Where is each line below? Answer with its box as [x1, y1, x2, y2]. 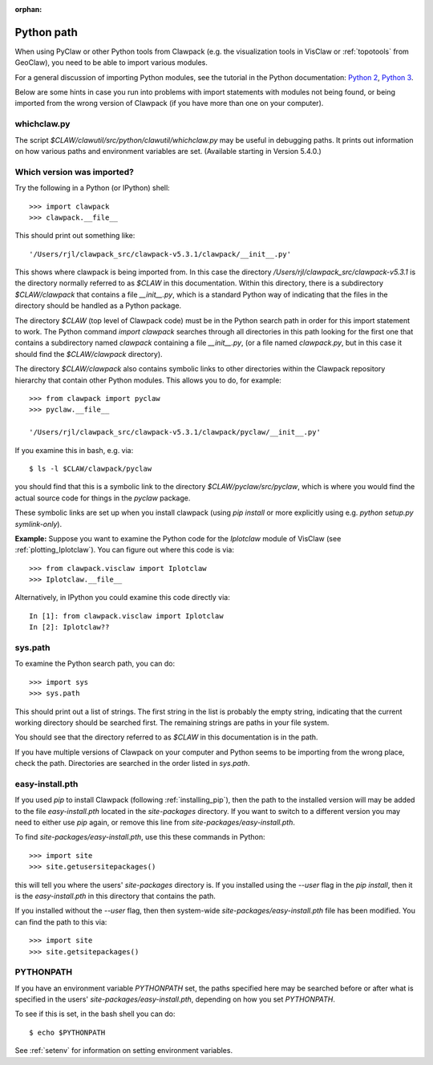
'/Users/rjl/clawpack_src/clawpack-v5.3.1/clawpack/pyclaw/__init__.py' [29, 427, 321, 437]
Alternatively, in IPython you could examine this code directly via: [14, 593, 230, 602]
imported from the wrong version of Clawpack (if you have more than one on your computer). [14, 99, 324, 108]
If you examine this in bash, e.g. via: [14, 445, 134, 455]
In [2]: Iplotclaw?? [29, 622, 110, 632]
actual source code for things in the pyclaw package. [14, 493, 191, 503]
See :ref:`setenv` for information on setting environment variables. [14, 1046, 233, 1055]
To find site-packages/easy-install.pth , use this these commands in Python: [14, 832, 265, 842]
